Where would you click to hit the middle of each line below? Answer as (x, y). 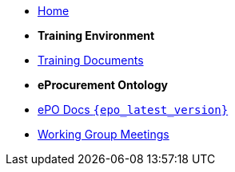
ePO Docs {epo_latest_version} (133, 109)
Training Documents (91, 60)
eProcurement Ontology (103, 85)
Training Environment (96, 35)
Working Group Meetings (104, 134)
